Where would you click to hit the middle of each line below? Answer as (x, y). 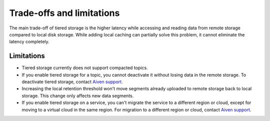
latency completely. (29, 42)
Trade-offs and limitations (64, 13)
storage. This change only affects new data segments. (78, 96)
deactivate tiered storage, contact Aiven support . (72, 82)
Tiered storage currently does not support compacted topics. (85, 68)
